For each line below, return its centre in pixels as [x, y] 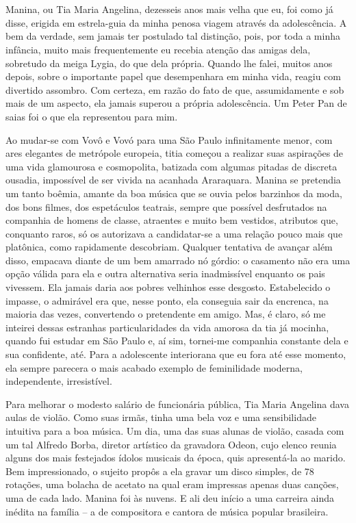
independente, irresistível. [59, 381]
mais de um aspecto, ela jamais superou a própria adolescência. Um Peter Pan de [176, 103]
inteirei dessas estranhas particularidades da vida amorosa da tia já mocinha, [167, 327]
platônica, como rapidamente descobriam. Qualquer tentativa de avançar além [169, 247]
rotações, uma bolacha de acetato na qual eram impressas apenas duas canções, [172, 484]
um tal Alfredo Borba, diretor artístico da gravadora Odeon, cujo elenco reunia [171, 444]
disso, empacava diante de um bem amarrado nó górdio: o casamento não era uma [178, 260]
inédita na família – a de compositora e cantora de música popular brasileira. [167, 511]
